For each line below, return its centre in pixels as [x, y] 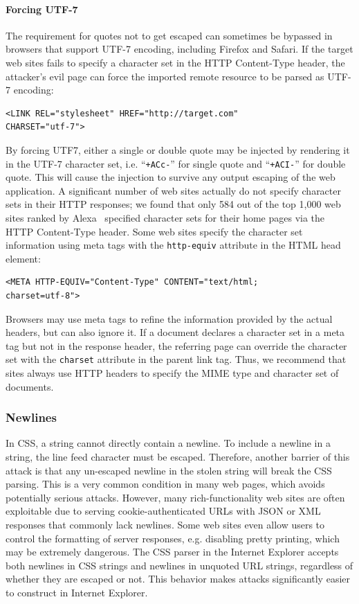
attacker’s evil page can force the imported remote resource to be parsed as [165, 76]
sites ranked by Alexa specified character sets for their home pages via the [165, 217]
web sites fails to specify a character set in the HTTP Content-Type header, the [175, 62]
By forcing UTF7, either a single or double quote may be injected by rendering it [178, 149]
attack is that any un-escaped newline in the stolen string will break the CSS [169, 470]
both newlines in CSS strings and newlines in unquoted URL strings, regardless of [179, 565]
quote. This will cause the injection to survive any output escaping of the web [171, 177]
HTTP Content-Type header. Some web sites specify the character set [154, 231]
